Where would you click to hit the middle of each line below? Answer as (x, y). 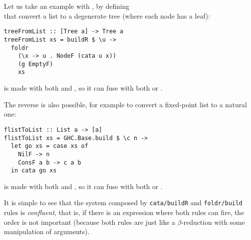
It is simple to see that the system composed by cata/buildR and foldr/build (123, 203)
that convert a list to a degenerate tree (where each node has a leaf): (107, 15)
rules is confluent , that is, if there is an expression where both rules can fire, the (124, 212)
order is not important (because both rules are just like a (90, 222)
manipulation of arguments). (47, 231)
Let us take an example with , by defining (67, 6)
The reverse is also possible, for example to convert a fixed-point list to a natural (125, 104)
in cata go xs (34, 171)
